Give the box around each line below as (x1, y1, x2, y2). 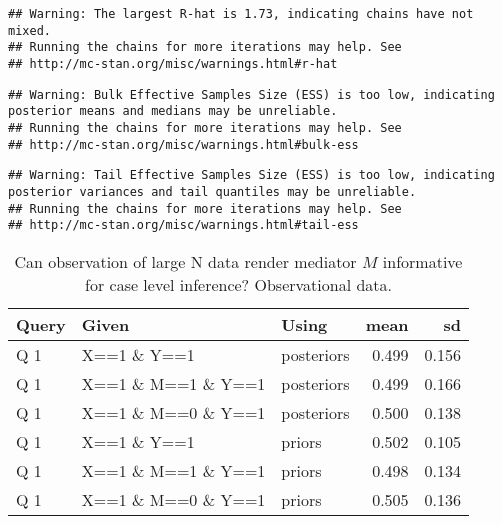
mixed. (8, 23, 51, 38)
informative (382, 249, 463, 273)
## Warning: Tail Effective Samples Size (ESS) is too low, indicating (8, 168, 495, 183)
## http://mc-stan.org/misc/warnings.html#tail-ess (8, 218, 359, 233)
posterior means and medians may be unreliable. (8, 104, 338, 119)
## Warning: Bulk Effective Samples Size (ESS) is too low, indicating (8, 87, 495, 102)
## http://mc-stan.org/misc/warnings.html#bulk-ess (8, 137, 359, 152)
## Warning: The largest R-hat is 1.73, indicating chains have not (8, 7, 474, 21)
